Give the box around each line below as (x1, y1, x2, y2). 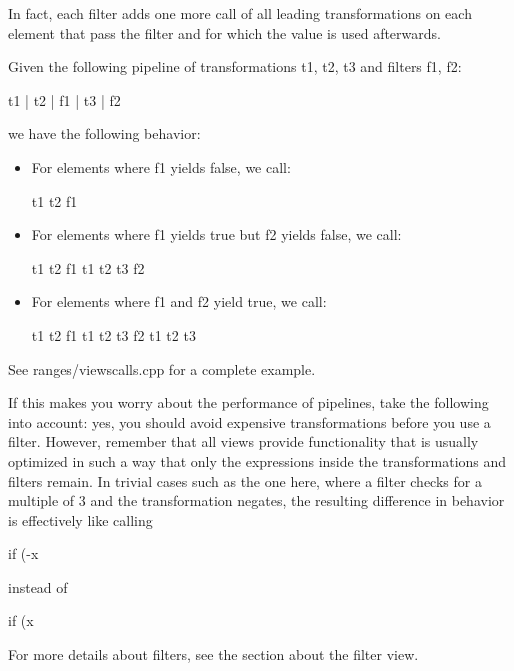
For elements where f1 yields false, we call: (31, 156, 291, 177)
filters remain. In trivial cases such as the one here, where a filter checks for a (8, 470, 482, 491)
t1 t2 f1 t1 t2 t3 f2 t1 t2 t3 (31, 324, 196, 345)
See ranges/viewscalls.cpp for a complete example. (8, 358, 316, 379)
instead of (8, 576, 68, 597)
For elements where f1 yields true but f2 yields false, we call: (31, 224, 402, 245)
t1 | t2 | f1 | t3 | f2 (8, 89, 121, 110)
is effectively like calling (8, 509, 153, 530)
